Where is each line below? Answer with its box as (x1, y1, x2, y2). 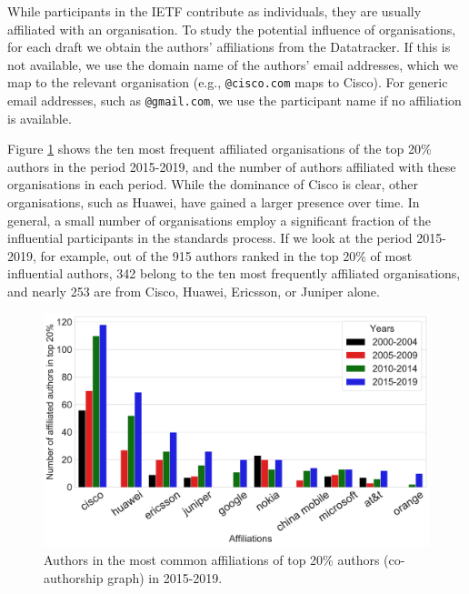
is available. (7, 108, 72, 127)
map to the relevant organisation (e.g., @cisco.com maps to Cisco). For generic (7, 73, 448, 92)
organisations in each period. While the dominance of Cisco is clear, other (7, 175, 418, 194)
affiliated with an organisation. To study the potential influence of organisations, (7, 19, 456, 38)
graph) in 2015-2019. (107, 568, 223, 587)
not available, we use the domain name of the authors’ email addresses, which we (7, 55, 458, 74)
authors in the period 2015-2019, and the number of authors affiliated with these (7, 156, 456, 176)
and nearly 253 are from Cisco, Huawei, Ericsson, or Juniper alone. (7, 282, 380, 301)
